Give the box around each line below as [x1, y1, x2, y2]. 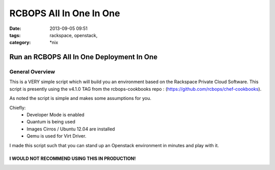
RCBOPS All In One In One [9, 8, 120, 19]
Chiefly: [9, 105, 26, 111]
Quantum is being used [26, 119, 76, 125]
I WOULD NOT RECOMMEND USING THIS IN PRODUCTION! [9, 155, 136, 161]
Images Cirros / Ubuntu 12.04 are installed [26, 126, 115, 132]
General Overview [9, 69, 56, 76]
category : [9, 40, 31, 46]
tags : [9, 32, 21, 38]
